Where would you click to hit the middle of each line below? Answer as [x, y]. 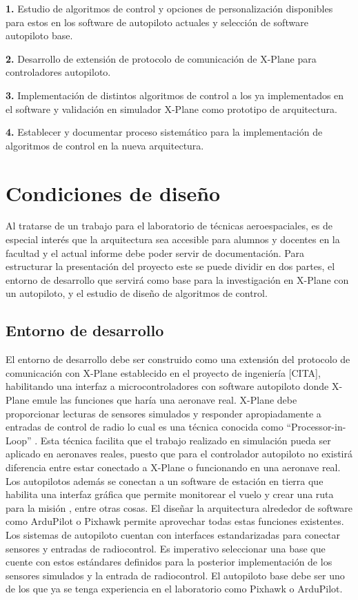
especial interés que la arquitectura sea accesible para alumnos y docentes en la [173, 239]
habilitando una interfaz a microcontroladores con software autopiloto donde [167, 386]
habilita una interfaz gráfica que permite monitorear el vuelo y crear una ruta [170, 494]
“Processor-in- [316, 427]
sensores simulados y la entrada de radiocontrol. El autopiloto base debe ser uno [175, 575]
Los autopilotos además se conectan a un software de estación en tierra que [165, 480]
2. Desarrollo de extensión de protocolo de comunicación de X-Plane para [161, 58]
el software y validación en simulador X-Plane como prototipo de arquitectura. [171, 108]
